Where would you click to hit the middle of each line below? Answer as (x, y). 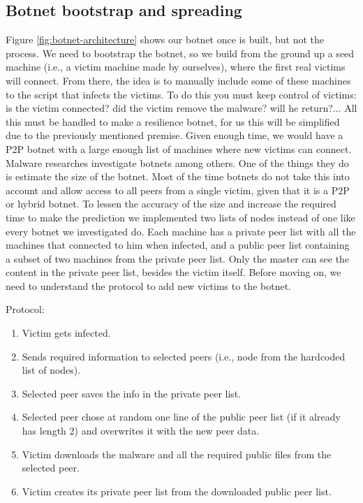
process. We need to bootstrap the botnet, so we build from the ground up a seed (180, 53)
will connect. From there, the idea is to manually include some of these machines (178, 80)
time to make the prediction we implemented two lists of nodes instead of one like (180, 217)
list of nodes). (51, 370)
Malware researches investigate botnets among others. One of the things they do (177, 162)
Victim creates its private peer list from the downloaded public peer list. (177, 491)
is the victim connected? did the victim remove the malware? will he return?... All (181, 108)
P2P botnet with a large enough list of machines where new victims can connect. (179, 148)
